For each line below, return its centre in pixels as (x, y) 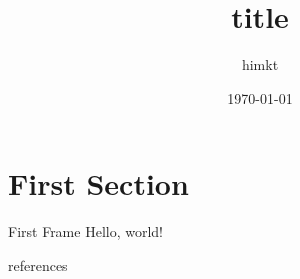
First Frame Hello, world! (85, 231)
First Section (98, 183)
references (38, 264)
